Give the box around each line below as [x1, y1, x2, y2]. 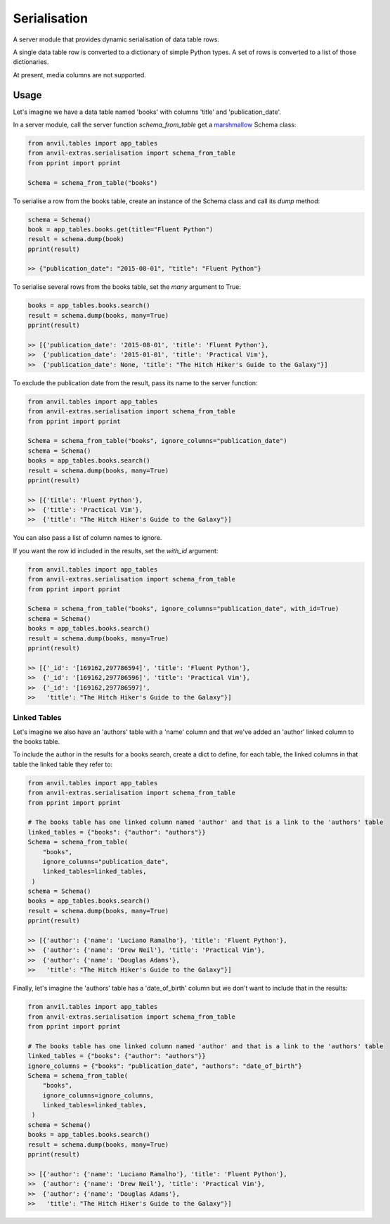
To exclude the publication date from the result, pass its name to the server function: [13, 378, 258, 387]
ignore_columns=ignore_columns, [42, 1091, 155, 1100]
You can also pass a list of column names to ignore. [13, 534, 162, 542]
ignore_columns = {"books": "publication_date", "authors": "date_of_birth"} [27, 1062, 302, 1070]
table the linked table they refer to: [13, 760, 112, 768]
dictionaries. [13, 58, 49, 66]
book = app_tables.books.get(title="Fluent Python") [27, 225, 214, 233]
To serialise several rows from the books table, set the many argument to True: [13, 283, 242, 291]
